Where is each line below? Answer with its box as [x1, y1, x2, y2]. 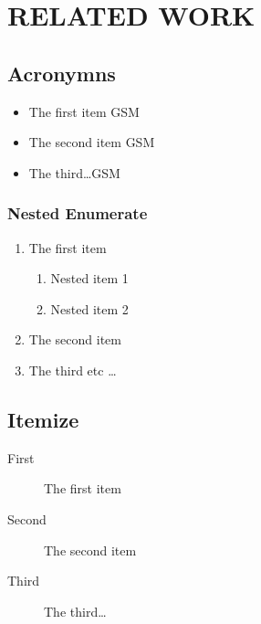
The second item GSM [28, 132, 155, 152]
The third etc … [28, 360, 117, 379]
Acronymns [7, 58, 116, 87]
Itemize [7, 405, 79, 433]
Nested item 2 [50, 299, 129, 318]
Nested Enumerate [7, 202, 148, 225]
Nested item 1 [50, 269, 129, 288]
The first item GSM [28, 101, 140, 121]
